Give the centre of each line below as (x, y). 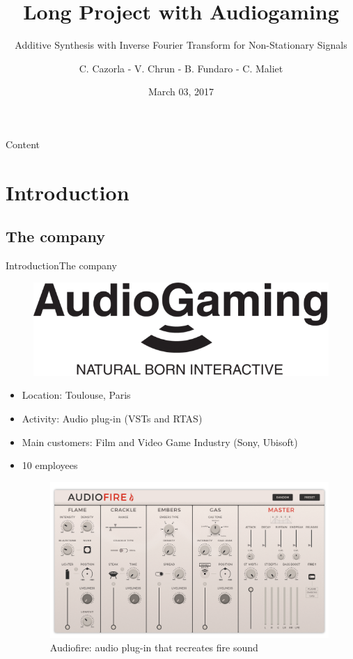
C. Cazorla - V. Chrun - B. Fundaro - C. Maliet (181, 68)
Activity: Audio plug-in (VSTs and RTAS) (112, 418)
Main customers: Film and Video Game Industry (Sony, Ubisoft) (160, 442)
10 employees (50, 465)
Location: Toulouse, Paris (76, 395)
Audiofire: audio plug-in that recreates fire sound (154, 648)
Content (23, 144)
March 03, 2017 (181, 92)
